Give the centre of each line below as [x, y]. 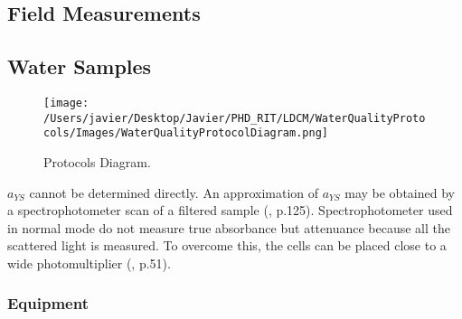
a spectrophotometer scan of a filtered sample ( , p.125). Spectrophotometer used [230, 210]
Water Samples [80, 66]
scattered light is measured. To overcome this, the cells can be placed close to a [227, 245]
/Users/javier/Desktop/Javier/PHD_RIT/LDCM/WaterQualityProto [235, 118]
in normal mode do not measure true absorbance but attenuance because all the [229, 227]
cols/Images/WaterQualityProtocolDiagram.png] [186, 133]
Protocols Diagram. [97, 161]
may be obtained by [400, 192]
